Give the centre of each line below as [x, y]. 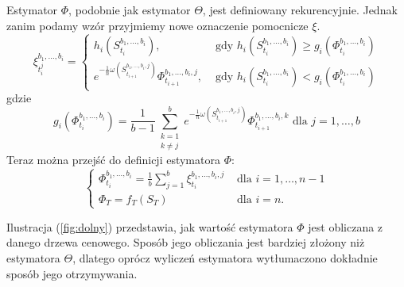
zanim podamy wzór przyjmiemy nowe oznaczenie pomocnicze [157, 25]
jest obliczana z [346, 226]
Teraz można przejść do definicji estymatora [113, 160]
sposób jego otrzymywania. [72, 273]
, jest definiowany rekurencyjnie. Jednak [300, 10]
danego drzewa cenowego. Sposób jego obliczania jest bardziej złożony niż [186, 242]
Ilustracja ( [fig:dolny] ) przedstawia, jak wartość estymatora [150, 226]
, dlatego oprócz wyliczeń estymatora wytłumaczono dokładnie [225, 258]
